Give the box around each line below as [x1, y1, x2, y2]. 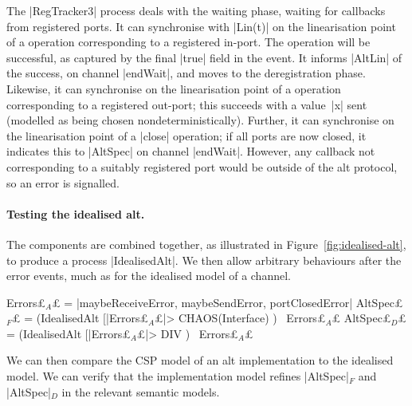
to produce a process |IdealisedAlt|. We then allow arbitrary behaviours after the [6, 251, 402, 268]
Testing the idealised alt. [6, 205, 145, 222]
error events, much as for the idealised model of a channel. [6, 267, 291, 284]
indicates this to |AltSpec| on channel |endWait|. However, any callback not [6, 143, 375, 160]
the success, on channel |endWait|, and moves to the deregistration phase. [6, 65, 366, 81]
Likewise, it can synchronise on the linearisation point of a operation [6, 80, 341, 97]
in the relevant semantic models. [61, 383, 220, 400]
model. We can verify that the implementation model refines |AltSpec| [6, 368, 349, 384]
